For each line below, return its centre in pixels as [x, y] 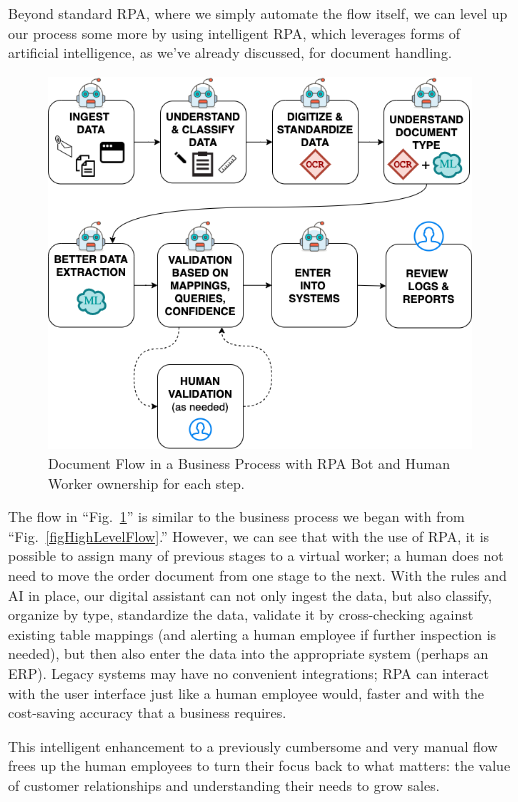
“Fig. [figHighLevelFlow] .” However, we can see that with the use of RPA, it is [249, 535]
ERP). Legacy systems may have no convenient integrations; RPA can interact [249, 672]
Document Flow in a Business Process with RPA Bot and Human [249, 462]
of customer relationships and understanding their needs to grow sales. [224, 784]
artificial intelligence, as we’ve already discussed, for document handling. [230, 52]
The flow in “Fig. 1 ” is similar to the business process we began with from [236, 516]
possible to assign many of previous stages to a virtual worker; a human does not [256, 555]
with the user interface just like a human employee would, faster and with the [246, 692]
